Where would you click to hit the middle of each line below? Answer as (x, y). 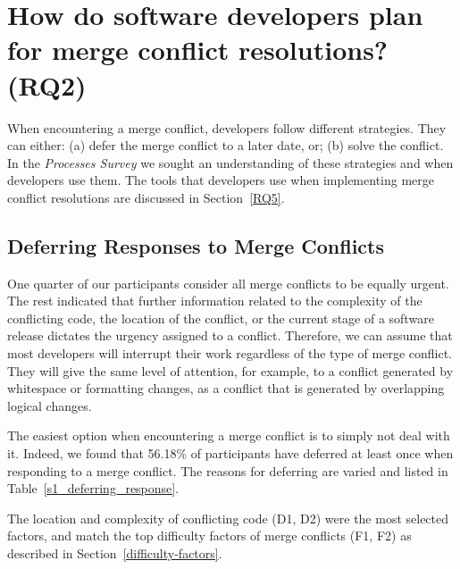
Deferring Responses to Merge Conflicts (196, 245)
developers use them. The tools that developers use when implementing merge (221, 180)
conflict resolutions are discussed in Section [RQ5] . (146, 197)
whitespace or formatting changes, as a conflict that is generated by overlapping (226, 388)
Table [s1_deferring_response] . (93, 488)
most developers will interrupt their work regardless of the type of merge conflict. (230, 353)
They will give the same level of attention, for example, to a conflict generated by (230, 370)
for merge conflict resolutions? (198, 50)
